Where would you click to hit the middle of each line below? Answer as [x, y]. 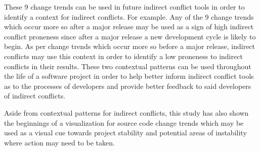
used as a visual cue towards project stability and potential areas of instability [125, 133]
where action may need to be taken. [59, 142]
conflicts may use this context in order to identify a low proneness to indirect [123, 56]
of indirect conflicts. [35, 96]
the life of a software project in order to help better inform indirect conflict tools [129, 76]
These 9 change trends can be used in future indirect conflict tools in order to [124, 7]
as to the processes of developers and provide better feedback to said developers [128, 86]
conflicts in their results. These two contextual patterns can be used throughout [128, 66]
